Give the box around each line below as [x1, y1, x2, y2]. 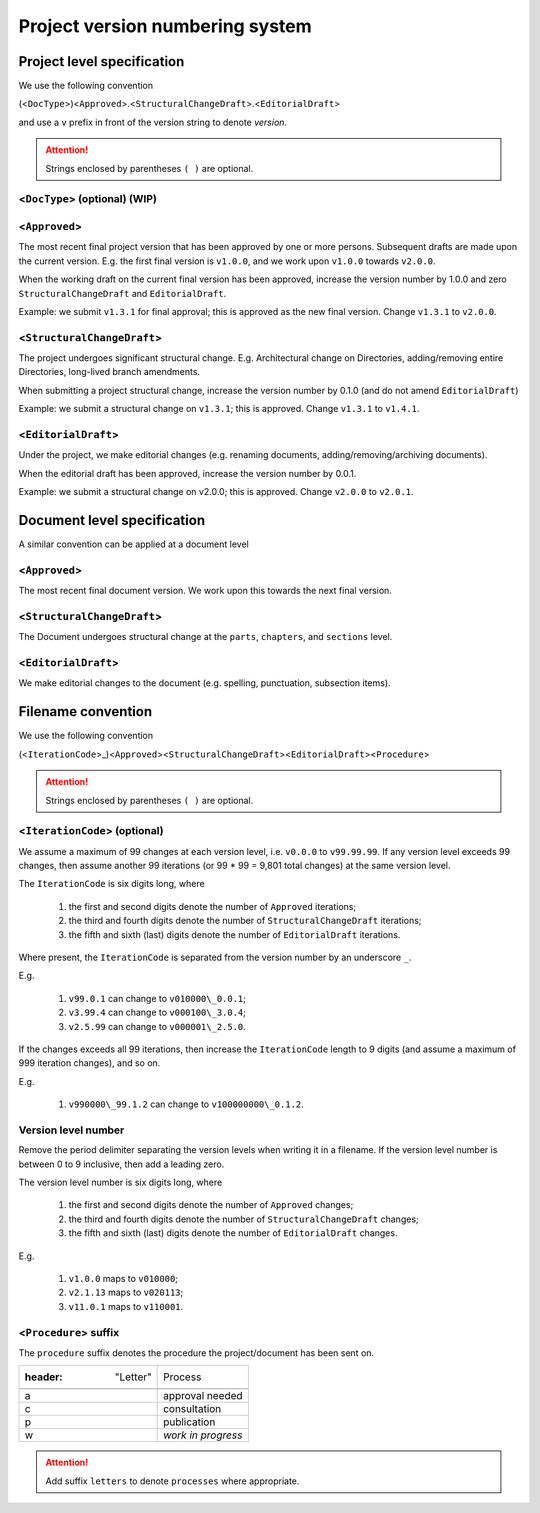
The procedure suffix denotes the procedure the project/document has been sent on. [18, 1346, 375, 1359]
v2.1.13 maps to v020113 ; [68, 1286, 184, 1299]
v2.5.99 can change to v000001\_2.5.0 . [68, 1020, 247, 1032]
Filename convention [18, 703, 153, 720]
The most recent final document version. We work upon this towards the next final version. [18, 585, 392, 597]
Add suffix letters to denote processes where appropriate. [45, 1475, 300, 1487]
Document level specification [18, 511, 205, 529]
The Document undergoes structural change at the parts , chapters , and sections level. [18, 631, 393, 643]
